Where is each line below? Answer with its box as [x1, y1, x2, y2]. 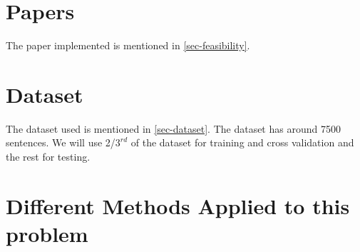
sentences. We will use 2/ [6, 135, 115, 150]
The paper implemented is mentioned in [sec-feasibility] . [6, 38, 250, 53]
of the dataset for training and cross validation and [130, 135, 354, 150]
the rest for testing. [6, 149, 91, 164]
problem [6, 219, 88, 248]
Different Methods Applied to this [6, 191, 350, 220]
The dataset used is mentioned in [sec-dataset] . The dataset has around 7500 [6, 121, 341, 136]
